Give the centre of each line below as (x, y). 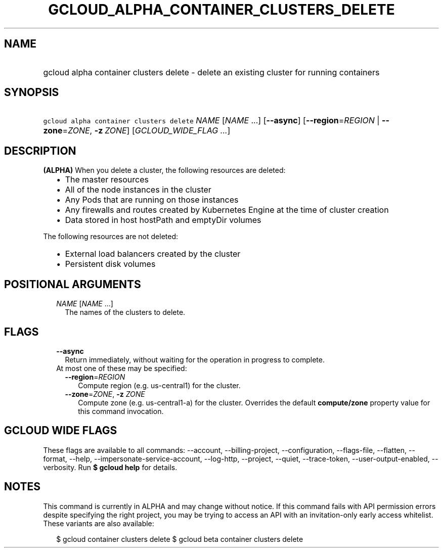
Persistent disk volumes (110, 264)
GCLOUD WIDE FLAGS (61, 431)
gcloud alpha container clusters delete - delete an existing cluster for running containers (211, 72)
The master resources (107, 180)
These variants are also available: (99, 523)
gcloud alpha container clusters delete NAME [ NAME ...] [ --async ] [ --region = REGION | (211, 121)
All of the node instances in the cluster (138, 190)
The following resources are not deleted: (111, 237)
